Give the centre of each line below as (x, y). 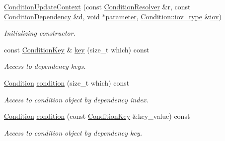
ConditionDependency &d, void (52, 16)
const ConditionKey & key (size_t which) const (77, 49)
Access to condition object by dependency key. (73, 132)
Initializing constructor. (40, 33)
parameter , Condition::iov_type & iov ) (163, 16)
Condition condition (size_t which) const (67, 82)
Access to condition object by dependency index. (76, 99)
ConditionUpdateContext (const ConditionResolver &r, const (97, 6)
